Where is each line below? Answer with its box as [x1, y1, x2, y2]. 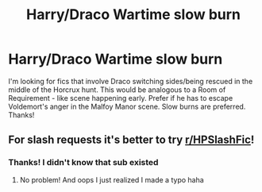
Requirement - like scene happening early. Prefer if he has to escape [8, 93, 233, 102]
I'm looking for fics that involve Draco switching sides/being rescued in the [8, 76, 253, 86]
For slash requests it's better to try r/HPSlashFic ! [8, 133, 255, 147]
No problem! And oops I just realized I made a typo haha [19, 175, 204, 184]
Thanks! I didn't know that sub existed [8, 157, 159, 168]
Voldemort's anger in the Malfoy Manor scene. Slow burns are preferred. [8, 102, 246, 111]
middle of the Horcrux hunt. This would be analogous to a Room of [8, 85, 226, 94]
